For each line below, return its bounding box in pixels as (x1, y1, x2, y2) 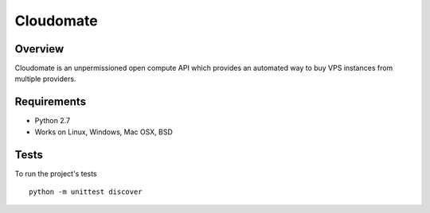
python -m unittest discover (29, 188, 143, 196)
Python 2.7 (34, 116, 71, 126)
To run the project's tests (14, 168, 97, 178)
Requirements (14, 95, 87, 109)
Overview (14, 42, 64, 56)
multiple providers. (14, 74, 76, 83)
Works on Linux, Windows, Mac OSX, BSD (34, 127, 173, 137)
